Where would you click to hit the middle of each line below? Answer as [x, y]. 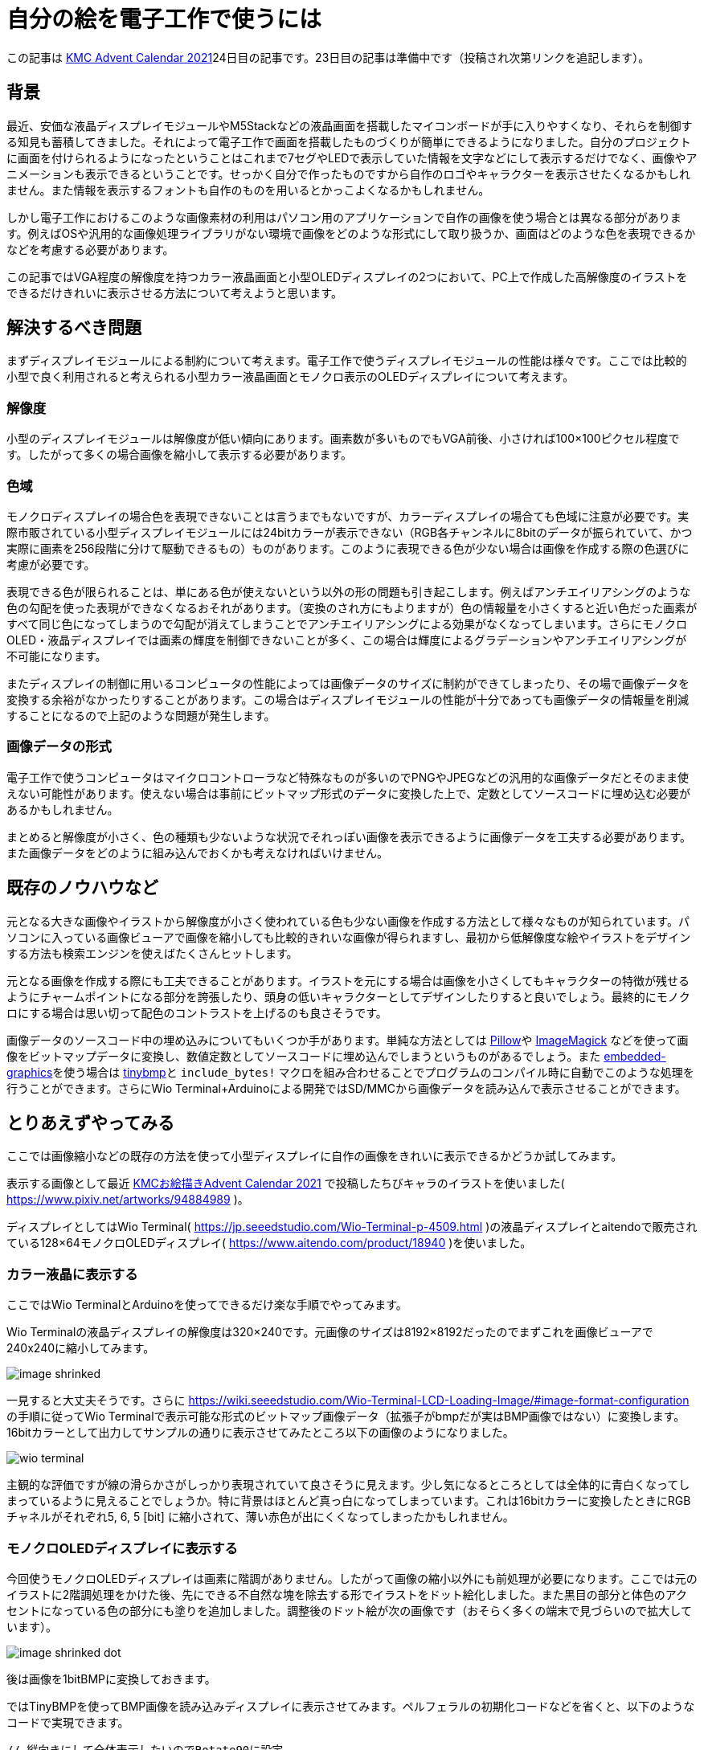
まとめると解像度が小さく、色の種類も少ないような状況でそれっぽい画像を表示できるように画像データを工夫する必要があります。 [349, 836]
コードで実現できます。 [68, 1722]
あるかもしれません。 [63, 809]
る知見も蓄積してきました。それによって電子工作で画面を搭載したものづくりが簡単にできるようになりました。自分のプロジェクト [349, 141]
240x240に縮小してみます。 [81, 1348]
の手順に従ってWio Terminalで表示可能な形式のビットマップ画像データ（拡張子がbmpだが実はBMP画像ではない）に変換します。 [346, 1417]
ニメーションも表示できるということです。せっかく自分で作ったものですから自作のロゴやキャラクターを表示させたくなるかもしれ [349, 174]
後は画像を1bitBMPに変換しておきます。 [111, 1678]
